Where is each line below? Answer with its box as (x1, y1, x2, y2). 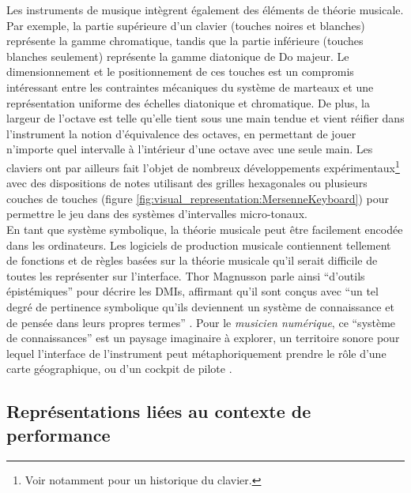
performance (6, 422, 111, 446)
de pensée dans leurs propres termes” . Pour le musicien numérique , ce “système (6, 314, 396, 330)
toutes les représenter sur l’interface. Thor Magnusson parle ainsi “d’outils (6, 267, 365, 284)
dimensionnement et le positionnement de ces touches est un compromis (6, 63, 354, 80)
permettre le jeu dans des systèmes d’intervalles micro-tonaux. (6, 205, 307, 222)
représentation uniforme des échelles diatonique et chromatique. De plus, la (6, 94, 370, 111)
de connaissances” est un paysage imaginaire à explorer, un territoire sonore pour (6, 329, 400, 346)
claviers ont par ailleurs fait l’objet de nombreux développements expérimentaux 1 (6, 156, 400, 175)
